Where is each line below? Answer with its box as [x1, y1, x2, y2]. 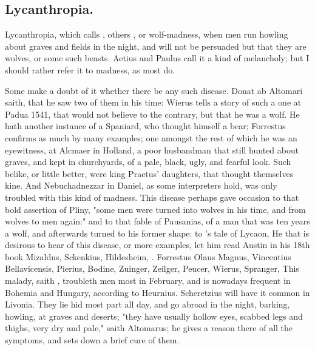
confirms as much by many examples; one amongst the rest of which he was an [5, 131, 297, 144]
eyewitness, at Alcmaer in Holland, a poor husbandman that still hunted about [5, 143, 299, 156]
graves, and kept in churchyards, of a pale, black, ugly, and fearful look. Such [5, 155, 291, 168]
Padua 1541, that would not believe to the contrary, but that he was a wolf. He [5, 107, 300, 120]
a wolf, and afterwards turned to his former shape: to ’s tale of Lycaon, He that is [5, 226, 310, 239]
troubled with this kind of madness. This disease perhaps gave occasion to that [5, 190, 299, 203]
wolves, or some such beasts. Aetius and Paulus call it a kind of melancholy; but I [5, 52, 310, 64]
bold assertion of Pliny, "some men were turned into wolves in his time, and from [5, 203, 306, 215]
